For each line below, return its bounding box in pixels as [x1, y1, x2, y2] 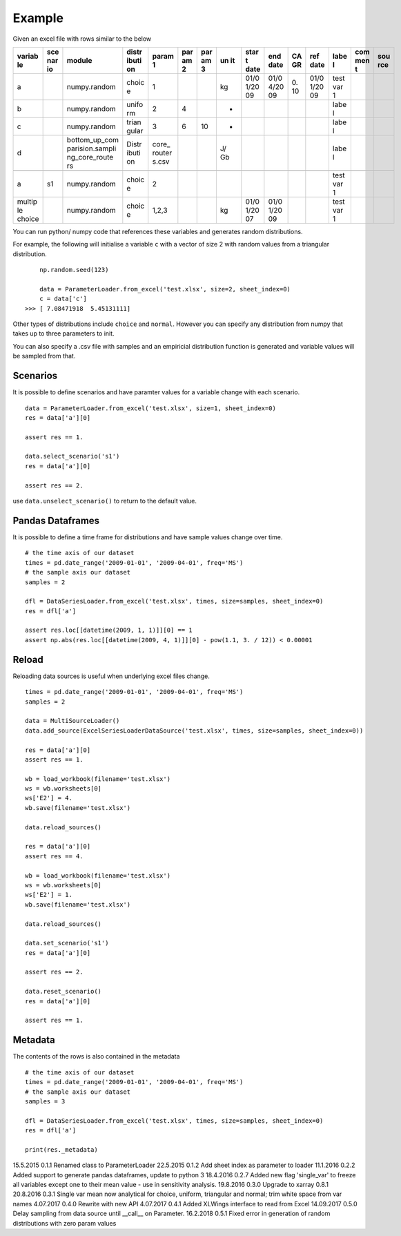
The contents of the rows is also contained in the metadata [12, 1052, 180, 1061]
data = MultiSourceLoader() [25, 717, 120, 725]
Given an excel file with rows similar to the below [12, 35, 152, 43]
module [66, 55, 92, 65]
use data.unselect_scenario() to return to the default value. [12, 497, 197, 505]
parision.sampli [66, 144, 117, 153]
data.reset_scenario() [25, 987, 102, 996]
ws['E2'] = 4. [25, 794, 72, 802]
